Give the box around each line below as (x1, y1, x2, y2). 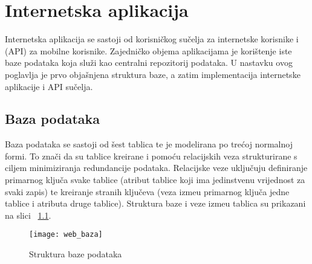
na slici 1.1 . (5, 208, 51, 221)
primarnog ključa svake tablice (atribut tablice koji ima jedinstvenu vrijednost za (5, 173, 305, 186)
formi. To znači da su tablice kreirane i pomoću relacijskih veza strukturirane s (5, 149, 297, 162)
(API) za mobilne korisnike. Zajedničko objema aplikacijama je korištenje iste (5, 44, 292, 57)
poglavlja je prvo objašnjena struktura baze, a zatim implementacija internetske (5, 68, 301, 80)
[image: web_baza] (29, 230, 103, 239)
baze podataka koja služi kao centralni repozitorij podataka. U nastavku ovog (5, 56, 293, 69)
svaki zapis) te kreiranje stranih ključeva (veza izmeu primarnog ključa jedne (5, 185, 290, 198)
